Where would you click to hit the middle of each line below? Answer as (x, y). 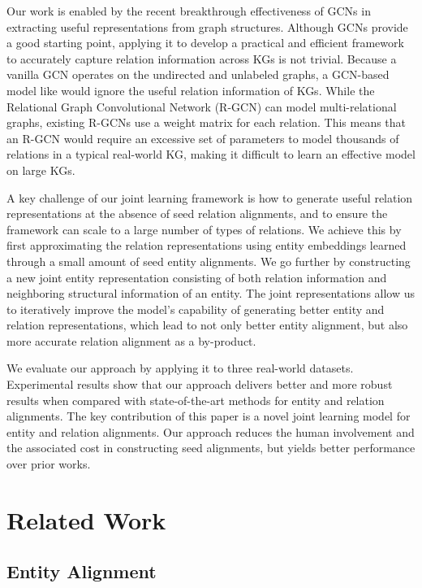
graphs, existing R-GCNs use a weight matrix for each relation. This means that (207, 122)
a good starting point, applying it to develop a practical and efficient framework (205, 43)
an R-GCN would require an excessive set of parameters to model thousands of (203, 138)
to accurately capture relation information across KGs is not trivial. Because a (202, 58)
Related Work (86, 519)
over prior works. (49, 464)
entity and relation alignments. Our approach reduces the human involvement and (211, 431)
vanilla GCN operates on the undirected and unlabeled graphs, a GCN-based (198, 74)
